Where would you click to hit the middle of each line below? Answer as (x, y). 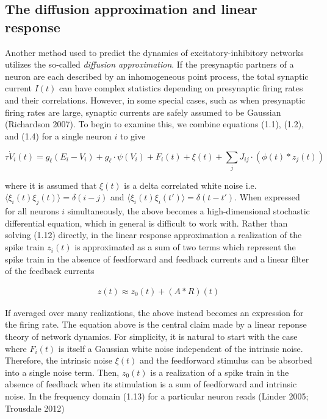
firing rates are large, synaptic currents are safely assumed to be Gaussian (143, 112)
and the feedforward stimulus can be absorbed (226, 360)
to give (133, 136)
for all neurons (32, 211)
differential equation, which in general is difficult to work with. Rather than (146, 223)
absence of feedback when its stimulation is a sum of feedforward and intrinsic (151, 384)
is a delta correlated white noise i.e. (190, 185)
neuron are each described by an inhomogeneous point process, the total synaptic (157, 76)
